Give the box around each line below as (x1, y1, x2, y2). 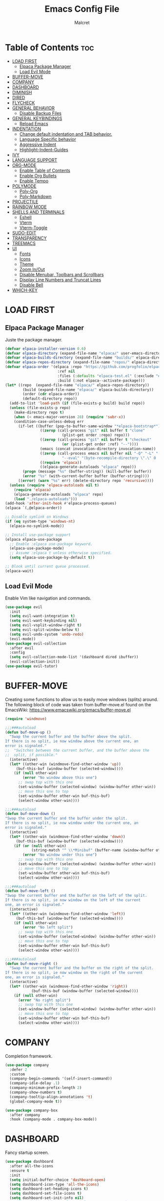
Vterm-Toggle (19, 224, 48, 231)
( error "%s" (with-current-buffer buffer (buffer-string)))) (22, 474, 150, 479)
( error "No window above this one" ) (22, 775, 97, 780)
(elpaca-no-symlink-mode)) (9, 523, 64, 528)
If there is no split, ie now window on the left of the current (5, 898, 141, 903)
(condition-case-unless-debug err (14, 419, 84, 424)
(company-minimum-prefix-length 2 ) (9, 1085, 82, 1090)
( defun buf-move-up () (5, 730, 51, 735)
